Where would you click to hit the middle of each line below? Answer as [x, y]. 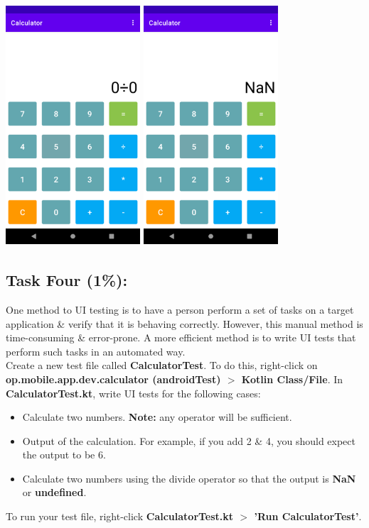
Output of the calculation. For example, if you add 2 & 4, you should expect [189, 440]
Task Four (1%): [67, 280]
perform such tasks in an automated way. [96, 351]
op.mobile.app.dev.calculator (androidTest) [113, 379]
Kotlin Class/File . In [292, 379]
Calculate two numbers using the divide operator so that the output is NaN [189, 478]
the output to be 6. [64, 455]
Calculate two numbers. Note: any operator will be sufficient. [157, 417]
